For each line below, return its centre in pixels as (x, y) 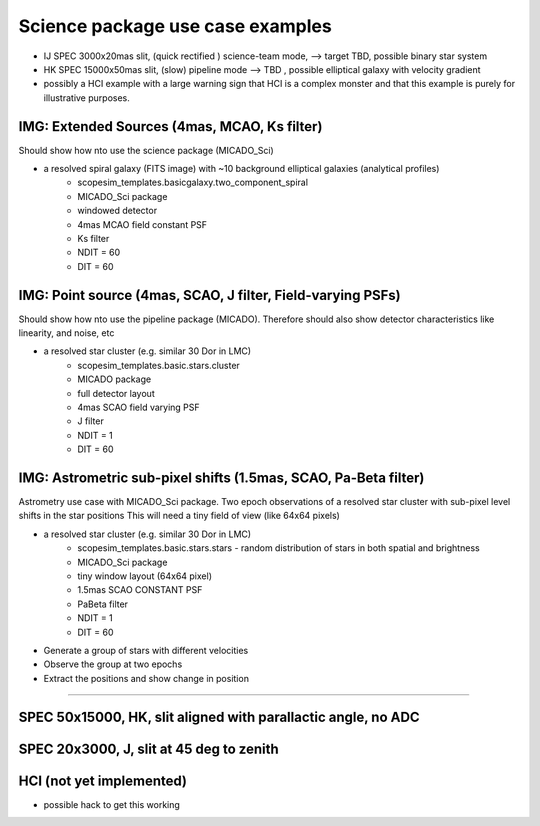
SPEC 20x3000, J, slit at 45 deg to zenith (148, 748)
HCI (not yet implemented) (103, 780)
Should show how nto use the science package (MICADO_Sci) (146, 150)
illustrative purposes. (86, 97)
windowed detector (117, 211)
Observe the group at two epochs (113, 664)
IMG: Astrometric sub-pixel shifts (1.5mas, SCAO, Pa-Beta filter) (221, 477)
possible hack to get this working (111, 804)
